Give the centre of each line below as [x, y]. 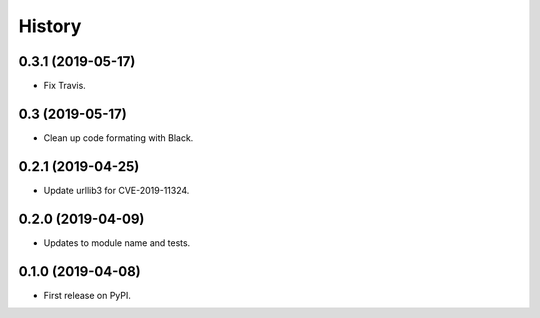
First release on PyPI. [87, 295]
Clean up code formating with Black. [118, 137]
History [50, 26]
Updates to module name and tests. [117, 242]
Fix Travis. [65, 86]
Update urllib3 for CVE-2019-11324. [116, 190]
